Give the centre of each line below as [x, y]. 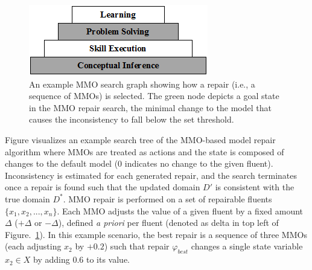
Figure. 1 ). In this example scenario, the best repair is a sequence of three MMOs [156, 234]
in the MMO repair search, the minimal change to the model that [150, 107]
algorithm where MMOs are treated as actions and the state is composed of [145, 151]
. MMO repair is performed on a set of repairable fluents [167, 198]
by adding [52, 259]
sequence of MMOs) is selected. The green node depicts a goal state [154, 96]
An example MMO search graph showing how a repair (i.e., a [142, 84]
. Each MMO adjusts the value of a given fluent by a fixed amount [180, 211]
